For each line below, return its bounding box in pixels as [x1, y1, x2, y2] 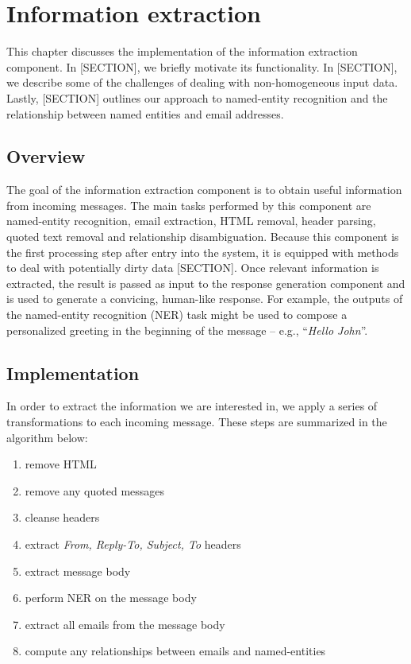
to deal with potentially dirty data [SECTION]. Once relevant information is [6, 259, 379, 276]
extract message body [25, 562, 131, 579]
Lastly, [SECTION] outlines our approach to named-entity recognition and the [6, 89, 388, 106]
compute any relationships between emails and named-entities [25, 643, 326, 659]
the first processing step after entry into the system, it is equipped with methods [6, 243, 399, 260]
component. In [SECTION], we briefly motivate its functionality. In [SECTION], [6, 58, 398, 75]
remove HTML [25, 456, 97, 472]
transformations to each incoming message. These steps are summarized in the [6, 414, 387, 430]
